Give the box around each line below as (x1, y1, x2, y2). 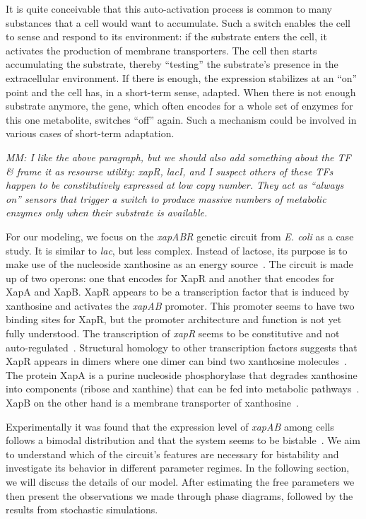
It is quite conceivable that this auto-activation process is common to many (6, 1, 332, 16)
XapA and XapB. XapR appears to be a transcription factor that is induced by (6, 284, 350, 299)
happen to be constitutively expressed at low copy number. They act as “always (6, 177, 344, 192)
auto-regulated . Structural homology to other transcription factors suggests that (6, 339, 358, 354)
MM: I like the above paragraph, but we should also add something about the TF (6, 149, 351, 164)
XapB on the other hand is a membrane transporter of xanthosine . (6, 395, 299, 410)
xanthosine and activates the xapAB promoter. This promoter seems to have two (6, 298, 355, 313)
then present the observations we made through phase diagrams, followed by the (6, 488, 353, 503)
